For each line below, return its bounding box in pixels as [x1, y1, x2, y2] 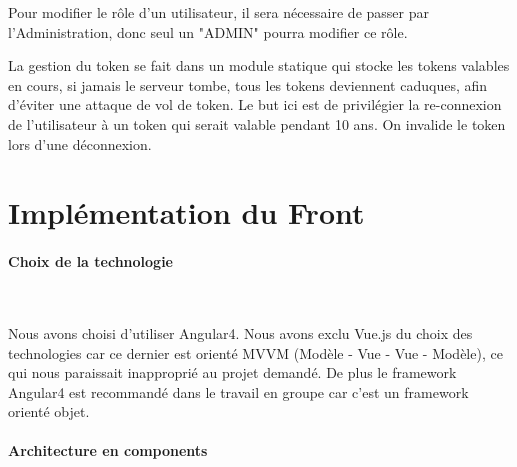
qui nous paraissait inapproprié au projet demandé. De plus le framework [8, 362, 457, 383]
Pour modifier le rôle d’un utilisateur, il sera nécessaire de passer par [8, 2, 429, 22]
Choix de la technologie [8, 251, 173, 272]
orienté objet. [8, 401, 90, 422]
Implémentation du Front [8, 192, 365, 233]
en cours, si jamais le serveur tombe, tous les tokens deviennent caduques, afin [8, 74, 488, 95]
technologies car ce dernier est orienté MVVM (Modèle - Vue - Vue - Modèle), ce [8, 342, 503, 363]
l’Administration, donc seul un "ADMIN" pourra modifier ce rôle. [8, 21, 408, 42]
